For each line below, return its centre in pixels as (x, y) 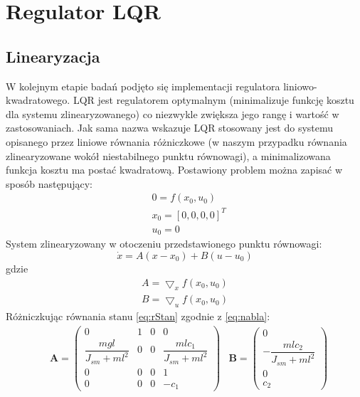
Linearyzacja (53, 56)
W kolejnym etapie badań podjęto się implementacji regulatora (143, 86)
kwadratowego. (38, 100)
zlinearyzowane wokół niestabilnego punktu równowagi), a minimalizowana (168, 155)
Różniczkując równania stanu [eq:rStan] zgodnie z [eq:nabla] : (138, 316)
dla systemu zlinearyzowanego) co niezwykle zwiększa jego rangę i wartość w (173, 113)
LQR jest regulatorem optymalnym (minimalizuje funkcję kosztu (213, 100)
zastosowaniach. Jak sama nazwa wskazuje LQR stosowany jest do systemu (170, 128)
